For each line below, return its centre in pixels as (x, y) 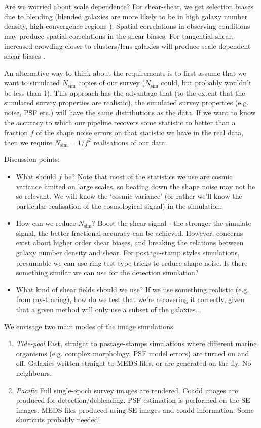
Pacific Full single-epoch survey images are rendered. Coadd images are (127, 390)
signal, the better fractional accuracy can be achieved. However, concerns (129, 232)
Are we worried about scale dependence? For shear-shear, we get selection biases (129, 6)
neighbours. (34, 373)
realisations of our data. (130, 142)
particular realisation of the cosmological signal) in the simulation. (119, 206)
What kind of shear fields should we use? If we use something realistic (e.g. (133, 289)
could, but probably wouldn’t (206, 83)
